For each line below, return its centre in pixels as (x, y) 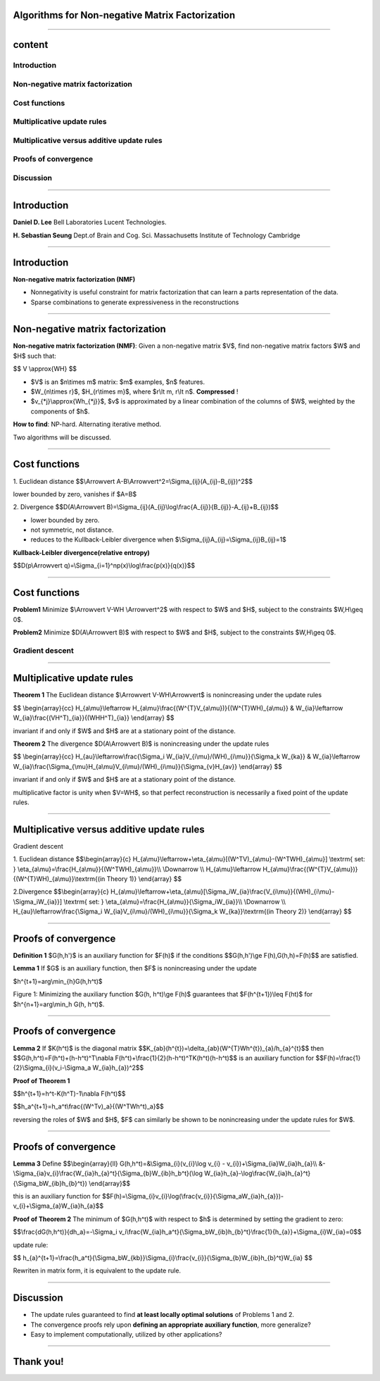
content (31, 45)
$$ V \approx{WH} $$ (45, 369)
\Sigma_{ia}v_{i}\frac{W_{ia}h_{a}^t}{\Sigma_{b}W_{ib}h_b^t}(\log (108, 1173)
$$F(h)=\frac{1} (338, 1058)
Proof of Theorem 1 (42, 1080)
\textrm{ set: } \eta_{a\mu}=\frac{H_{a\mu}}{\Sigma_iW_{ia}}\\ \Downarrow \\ (175, 901)
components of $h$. (60, 411)
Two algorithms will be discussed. (62, 437)
